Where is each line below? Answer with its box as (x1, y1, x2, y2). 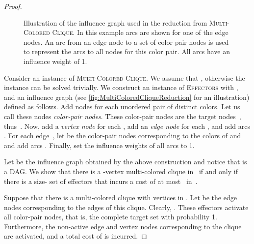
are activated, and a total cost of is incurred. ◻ (4, 231, 147, 241)
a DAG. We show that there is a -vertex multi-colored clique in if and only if (4, 166, 238, 176)
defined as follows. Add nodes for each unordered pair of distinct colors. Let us (4, 101, 240, 112)
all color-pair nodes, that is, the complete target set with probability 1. (4, 212, 217, 222)
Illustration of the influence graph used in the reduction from (24, 17, 207, 28)
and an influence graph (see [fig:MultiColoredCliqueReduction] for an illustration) (4, 91, 250, 102)
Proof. (4, 1, 22, 11)
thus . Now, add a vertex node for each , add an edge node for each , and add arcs (4, 121, 250, 131)
